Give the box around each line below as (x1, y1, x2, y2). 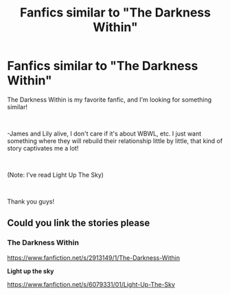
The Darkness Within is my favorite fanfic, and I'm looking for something (7, 95, 212, 104)
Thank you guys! (7, 197, 55, 206)
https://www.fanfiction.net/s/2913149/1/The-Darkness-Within (7, 253, 181, 262)
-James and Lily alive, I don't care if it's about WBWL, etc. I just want (7, 129, 202, 138)
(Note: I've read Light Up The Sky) (7, 171, 104, 179)
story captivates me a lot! (7, 144, 79, 152)
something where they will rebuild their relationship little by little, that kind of (7, 136, 223, 145)
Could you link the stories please (7, 217, 150, 229)
